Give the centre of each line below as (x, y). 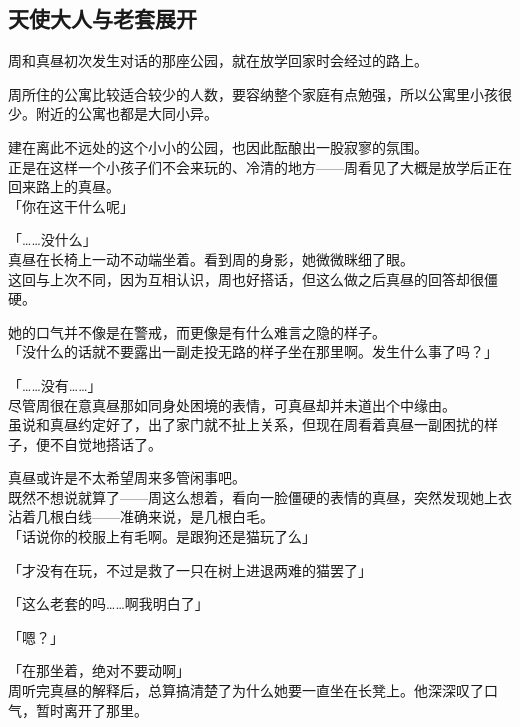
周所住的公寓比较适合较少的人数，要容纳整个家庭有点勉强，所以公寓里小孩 (253, 93)
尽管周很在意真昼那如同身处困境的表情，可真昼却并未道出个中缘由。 (232, 404)
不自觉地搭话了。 (105, 443)
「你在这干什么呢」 (71, 205)
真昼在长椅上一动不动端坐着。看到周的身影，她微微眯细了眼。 (211, 258)
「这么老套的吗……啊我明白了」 (108, 603)
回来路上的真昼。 (64, 186)
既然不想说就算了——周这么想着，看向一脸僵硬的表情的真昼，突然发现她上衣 (260, 496)
